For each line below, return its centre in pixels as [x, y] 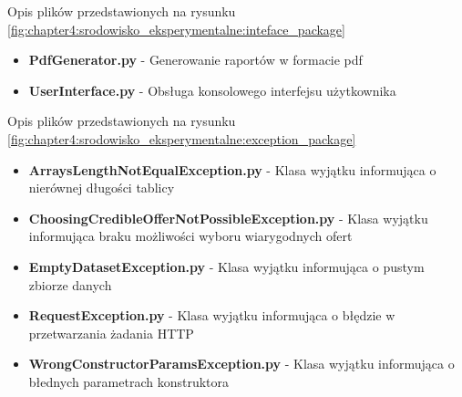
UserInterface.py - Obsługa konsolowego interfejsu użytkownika [212, 90]
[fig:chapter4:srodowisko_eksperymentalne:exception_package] [182, 138]
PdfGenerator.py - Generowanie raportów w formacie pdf [195, 60]
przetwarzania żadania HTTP [111, 333]
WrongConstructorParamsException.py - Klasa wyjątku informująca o [241, 364]
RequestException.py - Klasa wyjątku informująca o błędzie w [212, 315]
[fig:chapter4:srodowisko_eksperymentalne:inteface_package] [176, 29]
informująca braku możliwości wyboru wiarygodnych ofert [190, 236]
